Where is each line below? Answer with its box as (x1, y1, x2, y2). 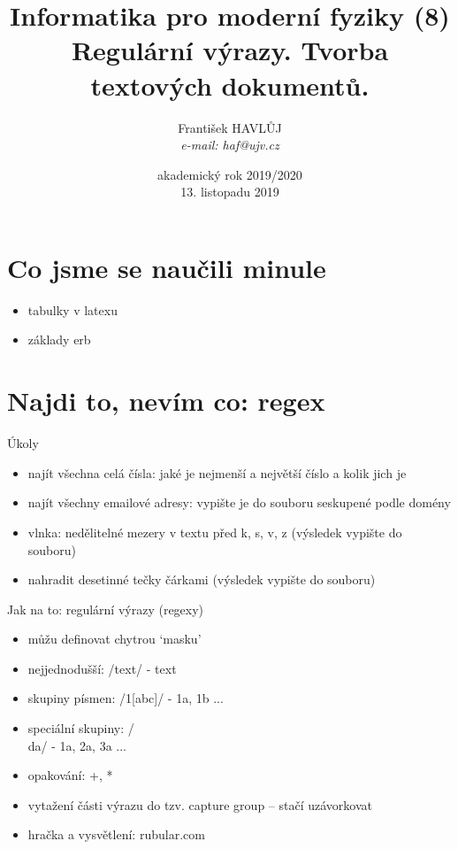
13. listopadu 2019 (180, 182, 279, 201)
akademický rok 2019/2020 (157, 165, 302, 183)
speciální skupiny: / (27, 719, 134, 737)
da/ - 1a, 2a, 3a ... (27, 736, 127, 754)
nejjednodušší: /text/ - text (27, 659, 177, 677)
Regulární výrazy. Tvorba (71, 32, 389, 68)
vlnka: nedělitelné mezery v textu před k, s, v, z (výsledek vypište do (27, 522, 402, 541)
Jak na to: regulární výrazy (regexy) (7, 599, 204, 618)
